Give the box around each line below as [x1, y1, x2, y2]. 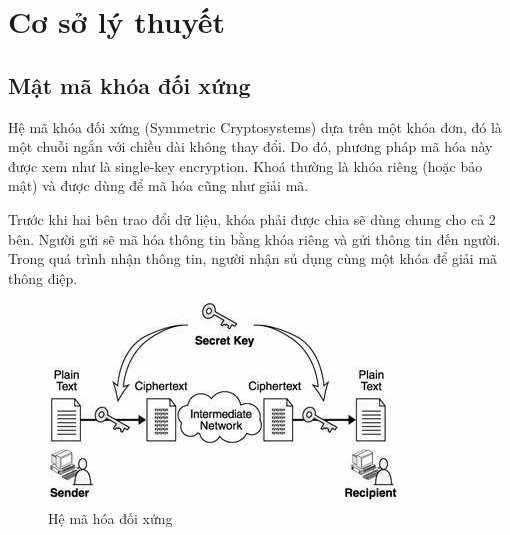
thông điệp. [8, 267, 78, 288]
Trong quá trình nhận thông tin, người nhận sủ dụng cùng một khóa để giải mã [8, 248, 498, 269]
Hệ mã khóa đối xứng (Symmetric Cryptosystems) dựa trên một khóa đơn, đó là [8, 116, 502, 137]
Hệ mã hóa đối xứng [48, 507, 173, 528]
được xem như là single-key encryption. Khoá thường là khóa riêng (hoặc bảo [8, 155, 483, 176]
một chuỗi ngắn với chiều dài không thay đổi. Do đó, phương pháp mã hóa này [8, 136, 493, 157]
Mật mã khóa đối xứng [8, 69, 251, 100]
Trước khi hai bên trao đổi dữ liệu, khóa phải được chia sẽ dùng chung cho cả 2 [8, 208, 496, 229]
